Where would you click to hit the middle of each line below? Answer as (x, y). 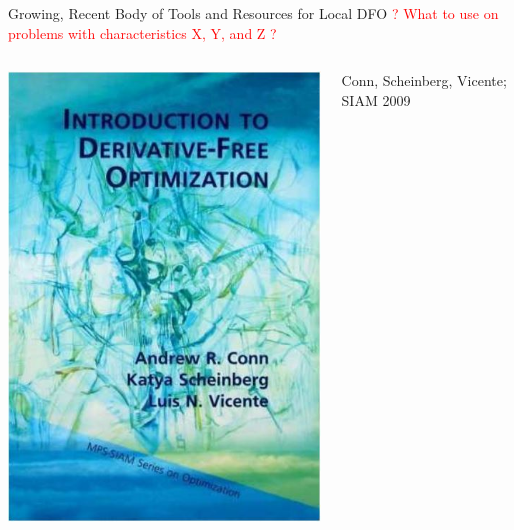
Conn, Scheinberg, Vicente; (424, 80)
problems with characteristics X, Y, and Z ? (142, 32)
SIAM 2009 (376, 99)
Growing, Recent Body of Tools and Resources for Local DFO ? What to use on (253, 13)
